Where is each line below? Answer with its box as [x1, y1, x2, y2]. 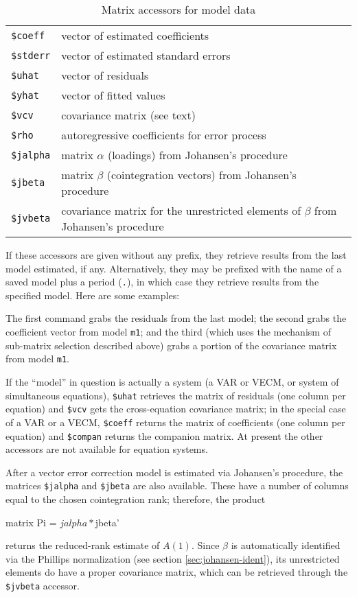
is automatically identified [231, 538, 341, 552]
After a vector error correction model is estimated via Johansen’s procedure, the [5, 465, 343, 479]
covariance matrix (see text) [61, 107, 196, 123]
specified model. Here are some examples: [5, 288, 180, 302]
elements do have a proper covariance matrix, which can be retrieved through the [5, 565, 348, 579]
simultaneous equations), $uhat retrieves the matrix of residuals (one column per [5, 388, 346, 402]
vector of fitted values [61, 87, 165, 103]
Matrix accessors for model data [101, 1, 256, 17]
